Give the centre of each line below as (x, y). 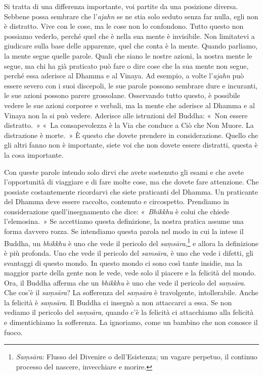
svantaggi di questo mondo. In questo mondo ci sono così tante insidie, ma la (123, 263)
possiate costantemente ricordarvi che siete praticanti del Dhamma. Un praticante (131, 191)
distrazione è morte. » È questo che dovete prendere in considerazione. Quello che (131, 135)
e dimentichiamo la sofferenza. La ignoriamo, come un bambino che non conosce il (131, 322)
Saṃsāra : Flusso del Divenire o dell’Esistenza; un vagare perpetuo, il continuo (137, 357)
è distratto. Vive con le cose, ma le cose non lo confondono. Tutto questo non (124, 26)
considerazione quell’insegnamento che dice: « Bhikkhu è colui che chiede (117, 211)
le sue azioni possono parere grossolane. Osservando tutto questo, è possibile (122, 95)
